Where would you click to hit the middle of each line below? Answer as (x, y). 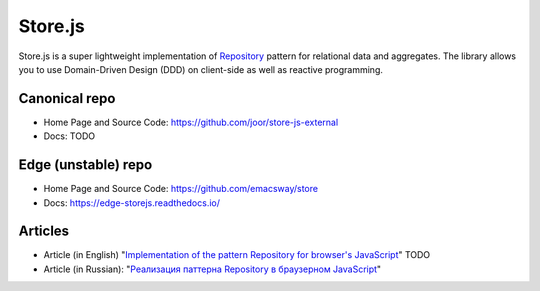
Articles (44, 231)
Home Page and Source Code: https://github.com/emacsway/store (181, 189)
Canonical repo (67, 98)
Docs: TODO (69, 136)
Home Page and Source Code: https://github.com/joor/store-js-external (191, 122)
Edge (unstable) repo (85, 165)
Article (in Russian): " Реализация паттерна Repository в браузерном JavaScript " (212, 269)
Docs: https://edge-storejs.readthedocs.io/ (131, 202)
